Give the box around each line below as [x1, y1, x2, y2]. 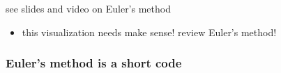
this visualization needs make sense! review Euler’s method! [22, 24, 277, 39]
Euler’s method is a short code [6, 54, 182, 72]
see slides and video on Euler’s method [6, 1, 171, 15]
